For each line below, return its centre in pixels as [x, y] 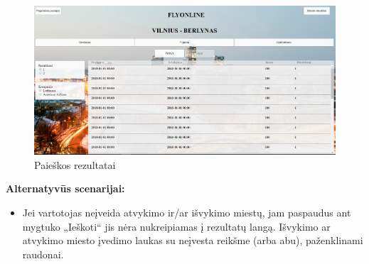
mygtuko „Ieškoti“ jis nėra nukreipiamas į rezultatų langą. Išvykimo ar [176, 226]
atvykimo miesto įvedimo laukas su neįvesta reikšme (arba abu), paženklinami [193, 240]
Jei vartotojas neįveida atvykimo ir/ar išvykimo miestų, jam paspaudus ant [187, 212]
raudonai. [43, 254]
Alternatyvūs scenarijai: [65, 188]
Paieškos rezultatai [75, 164]
